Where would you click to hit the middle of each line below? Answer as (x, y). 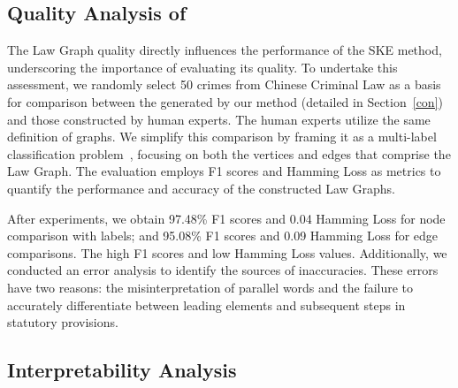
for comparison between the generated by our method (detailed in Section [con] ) (225, 101)
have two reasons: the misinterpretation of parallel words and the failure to (210, 287)
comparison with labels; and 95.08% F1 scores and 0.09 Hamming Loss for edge (223, 236)
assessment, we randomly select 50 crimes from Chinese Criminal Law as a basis (224, 84)
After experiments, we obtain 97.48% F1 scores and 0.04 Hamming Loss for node (226, 218)
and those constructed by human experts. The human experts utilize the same (219, 119)
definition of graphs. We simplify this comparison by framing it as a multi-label (222, 137)
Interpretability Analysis (122, 370)
